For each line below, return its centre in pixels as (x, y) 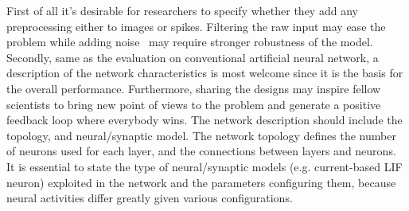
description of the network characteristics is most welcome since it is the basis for (205, 73)
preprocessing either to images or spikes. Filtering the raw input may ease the (196, 26)
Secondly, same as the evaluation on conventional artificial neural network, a (193, 57)
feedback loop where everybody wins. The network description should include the (204, 120)
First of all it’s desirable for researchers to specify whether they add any (182, 10)
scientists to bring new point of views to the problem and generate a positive (194, 104)
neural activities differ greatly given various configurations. (150, 198)
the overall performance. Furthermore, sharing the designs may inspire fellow (194, 88)
